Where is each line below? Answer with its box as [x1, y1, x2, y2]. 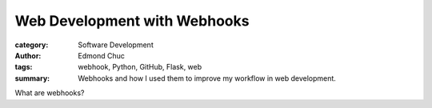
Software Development [78, 40, 154, 50]
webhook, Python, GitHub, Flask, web [78, 62, 202, 72]
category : [14, 40, 49, 50]
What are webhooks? [14, 88, 85, 98]
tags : [14, 62, 33, 72]
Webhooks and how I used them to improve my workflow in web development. [78, 73, 336, 83]
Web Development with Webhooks [14, 12, 250, 30]
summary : [14, 73, 50, 83]
